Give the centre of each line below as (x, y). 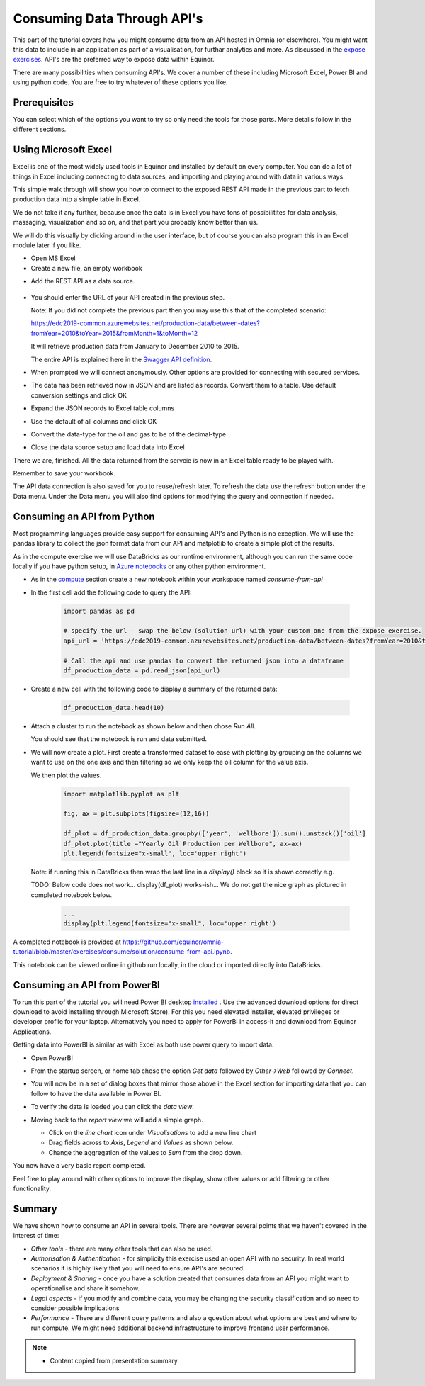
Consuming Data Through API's (108, 18)
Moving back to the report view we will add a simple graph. (117, 1120)
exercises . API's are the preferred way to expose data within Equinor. (114, 60)
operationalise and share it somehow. (85, 1288)
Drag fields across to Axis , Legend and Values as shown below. (141, 1143)
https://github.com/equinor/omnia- (174, 942)
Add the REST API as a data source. (83, 281)
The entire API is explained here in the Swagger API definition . (121, 359)
